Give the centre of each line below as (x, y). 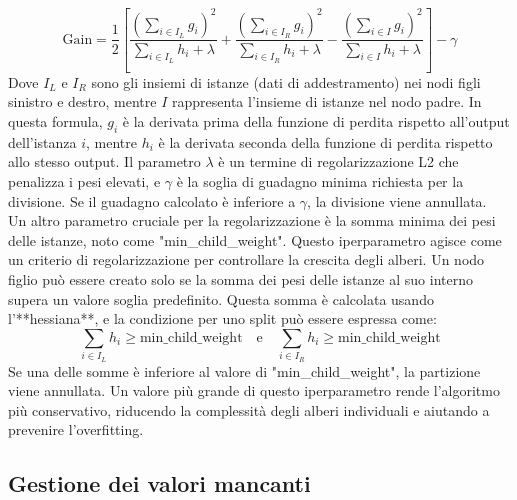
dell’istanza (42, 141)
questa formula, (55, 121)
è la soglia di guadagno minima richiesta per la (320, 181)
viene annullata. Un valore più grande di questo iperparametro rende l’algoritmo (254, 390)
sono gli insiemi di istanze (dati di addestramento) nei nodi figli (286, 81)
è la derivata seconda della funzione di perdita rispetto (325, 141)
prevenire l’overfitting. (76, 429)
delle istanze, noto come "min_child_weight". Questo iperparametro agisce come (255, 239)
